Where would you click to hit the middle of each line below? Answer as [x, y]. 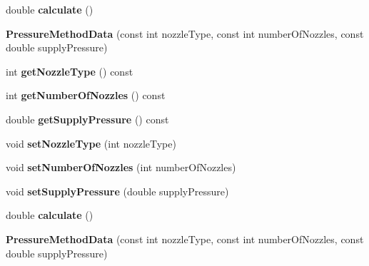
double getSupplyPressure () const [87, 119]
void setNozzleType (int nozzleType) [91, 143]
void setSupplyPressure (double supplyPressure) [117, 191]
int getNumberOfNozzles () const [86, 95]
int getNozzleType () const [70, 71]
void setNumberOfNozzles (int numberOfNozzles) [121, 167]
